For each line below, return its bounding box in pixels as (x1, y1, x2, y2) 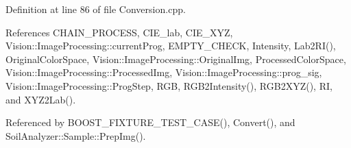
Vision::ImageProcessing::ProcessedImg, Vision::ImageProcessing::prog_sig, (5, 65, 322, 79)
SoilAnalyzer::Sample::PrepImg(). (5, 128, 146, 143)
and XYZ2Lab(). (5, 92, 76, 106)
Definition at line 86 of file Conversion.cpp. (5, 2, 186, 16)
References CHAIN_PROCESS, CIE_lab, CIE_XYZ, (5, 25, 233, 39)
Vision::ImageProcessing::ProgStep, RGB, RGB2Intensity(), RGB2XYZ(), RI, (5, 78, 332, 92)
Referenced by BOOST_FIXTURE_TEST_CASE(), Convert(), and (5, 115, 295, 129)
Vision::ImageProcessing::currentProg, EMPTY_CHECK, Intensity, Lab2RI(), (5, 38, 336, 53)
